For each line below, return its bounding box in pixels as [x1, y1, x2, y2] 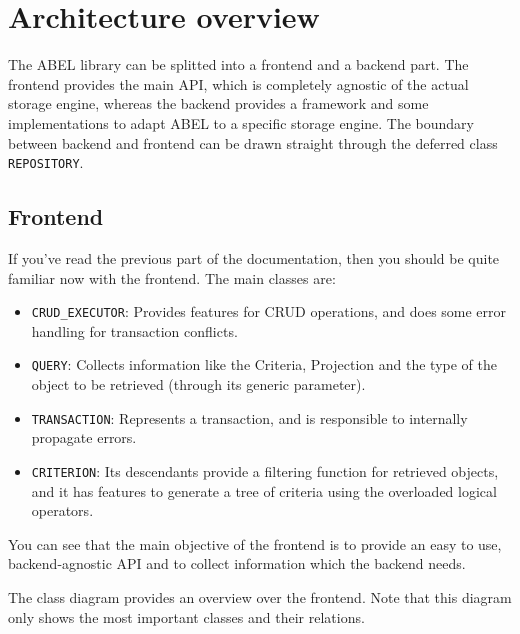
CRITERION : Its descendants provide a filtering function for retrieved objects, [31, 460, 499, 481]
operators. [31, 500, 94, 521]
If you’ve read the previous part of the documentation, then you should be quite [8, 247, 500, 268]
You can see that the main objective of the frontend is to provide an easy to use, [8, 533, 502, 554]
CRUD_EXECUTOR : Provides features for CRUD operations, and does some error [31, 301, 507, 322]
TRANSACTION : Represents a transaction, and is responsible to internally [31, 407, 468, 428]
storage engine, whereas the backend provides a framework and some [8, 93, 429, 114]
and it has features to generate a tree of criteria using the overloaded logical [31, 480, 497, 501]
